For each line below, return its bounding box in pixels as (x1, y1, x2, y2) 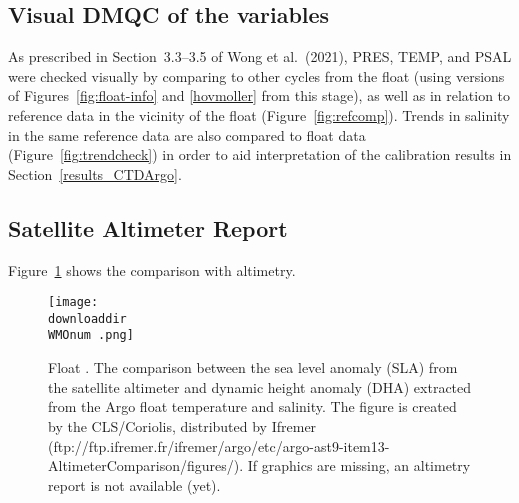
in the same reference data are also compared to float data (8, 124, 366, 145)
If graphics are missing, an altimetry (247, 455, 471, 476)
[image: (48, 295, 99, 310)
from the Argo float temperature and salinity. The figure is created (48, 396, 457, 417)
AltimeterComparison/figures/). (48, 455, 244, 476)
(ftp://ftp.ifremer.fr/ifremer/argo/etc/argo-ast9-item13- (48, 435, 390, 456)
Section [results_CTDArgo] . (8, 163, 182, 184)
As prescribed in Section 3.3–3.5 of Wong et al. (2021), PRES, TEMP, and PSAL (8, 46, 512, 67)
